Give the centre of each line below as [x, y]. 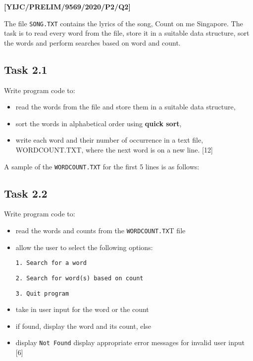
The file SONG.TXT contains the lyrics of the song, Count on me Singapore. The [124, 23]
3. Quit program [42, 293]
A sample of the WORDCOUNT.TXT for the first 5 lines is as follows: [102, 166]
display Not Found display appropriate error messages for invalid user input [130, 342]
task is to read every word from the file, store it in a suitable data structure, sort [127, 33]
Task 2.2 [26, 193]
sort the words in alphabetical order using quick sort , [99, 123]
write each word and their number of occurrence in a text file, [109, 140]
